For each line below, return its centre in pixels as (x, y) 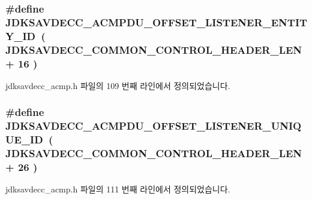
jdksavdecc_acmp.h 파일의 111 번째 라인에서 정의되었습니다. (118, 189)
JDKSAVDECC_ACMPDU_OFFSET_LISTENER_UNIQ (154, 126)
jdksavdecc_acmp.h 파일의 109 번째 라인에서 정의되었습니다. (118, 85)
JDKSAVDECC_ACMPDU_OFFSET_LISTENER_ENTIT (157, 22)
